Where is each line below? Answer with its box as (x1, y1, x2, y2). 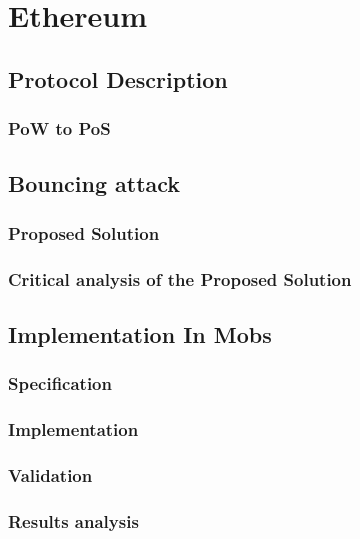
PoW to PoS (8, 116, 111, 141)
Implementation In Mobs (8, 318, 272, 349)
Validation (8, 462, 93, 487)
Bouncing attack (8, 168, 181, 199)
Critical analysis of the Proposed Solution (8, 266, 352, 291)
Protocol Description (8, 63, 228, 94)
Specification (8, 371, 112, 396)
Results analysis (8, 508, 139, 533)
